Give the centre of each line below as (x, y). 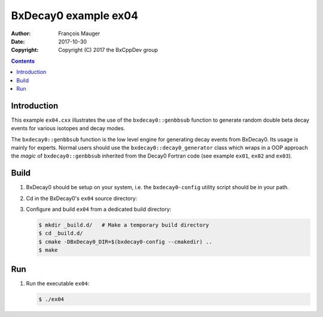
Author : (21, 33)
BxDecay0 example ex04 (75, 16)
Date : (18, 41)
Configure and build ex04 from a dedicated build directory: (99, 210)
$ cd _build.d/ (61, 233)
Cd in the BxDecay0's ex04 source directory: (82, 198)
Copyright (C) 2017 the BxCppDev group (108, 50)
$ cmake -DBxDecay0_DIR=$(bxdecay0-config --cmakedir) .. (125, 241)
